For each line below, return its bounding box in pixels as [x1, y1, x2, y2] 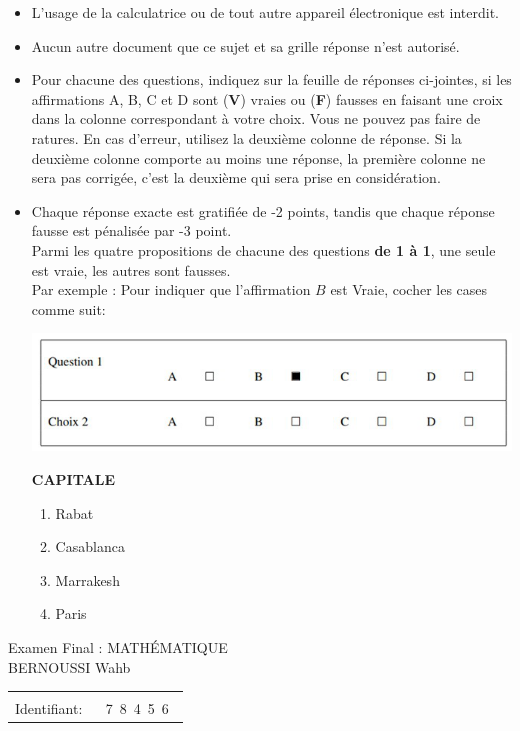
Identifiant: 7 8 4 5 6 [15, 698, 169, 719]
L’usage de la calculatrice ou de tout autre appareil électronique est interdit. [31, 2, 500, 22]
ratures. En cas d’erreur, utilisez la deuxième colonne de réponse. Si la [31, 127, 462, 148]
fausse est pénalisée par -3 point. [31, 220, 232, 241]
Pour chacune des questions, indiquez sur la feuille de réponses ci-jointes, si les [31, 69, 512, 90]
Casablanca [55, 536, 125, 557]
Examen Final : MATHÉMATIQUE [8, 637, 228, 658]
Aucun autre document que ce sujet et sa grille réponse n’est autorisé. [31, 35, 460, 56]
